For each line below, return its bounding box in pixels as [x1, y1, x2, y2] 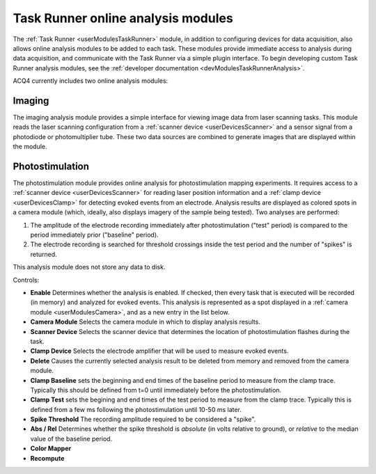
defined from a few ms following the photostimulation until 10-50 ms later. [30, 405, 242, 413]
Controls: [13, 276, 40, 284]
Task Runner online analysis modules [13, 10, 233, 26]
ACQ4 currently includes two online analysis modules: [13, 77, 169, 85]
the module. [13, 143, 48, 151]
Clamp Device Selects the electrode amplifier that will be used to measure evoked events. [30, 347, 289, 355]
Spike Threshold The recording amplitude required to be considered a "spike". [30, 415, 256, 424]
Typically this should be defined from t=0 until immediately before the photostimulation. [30, 386, 282, 394]
